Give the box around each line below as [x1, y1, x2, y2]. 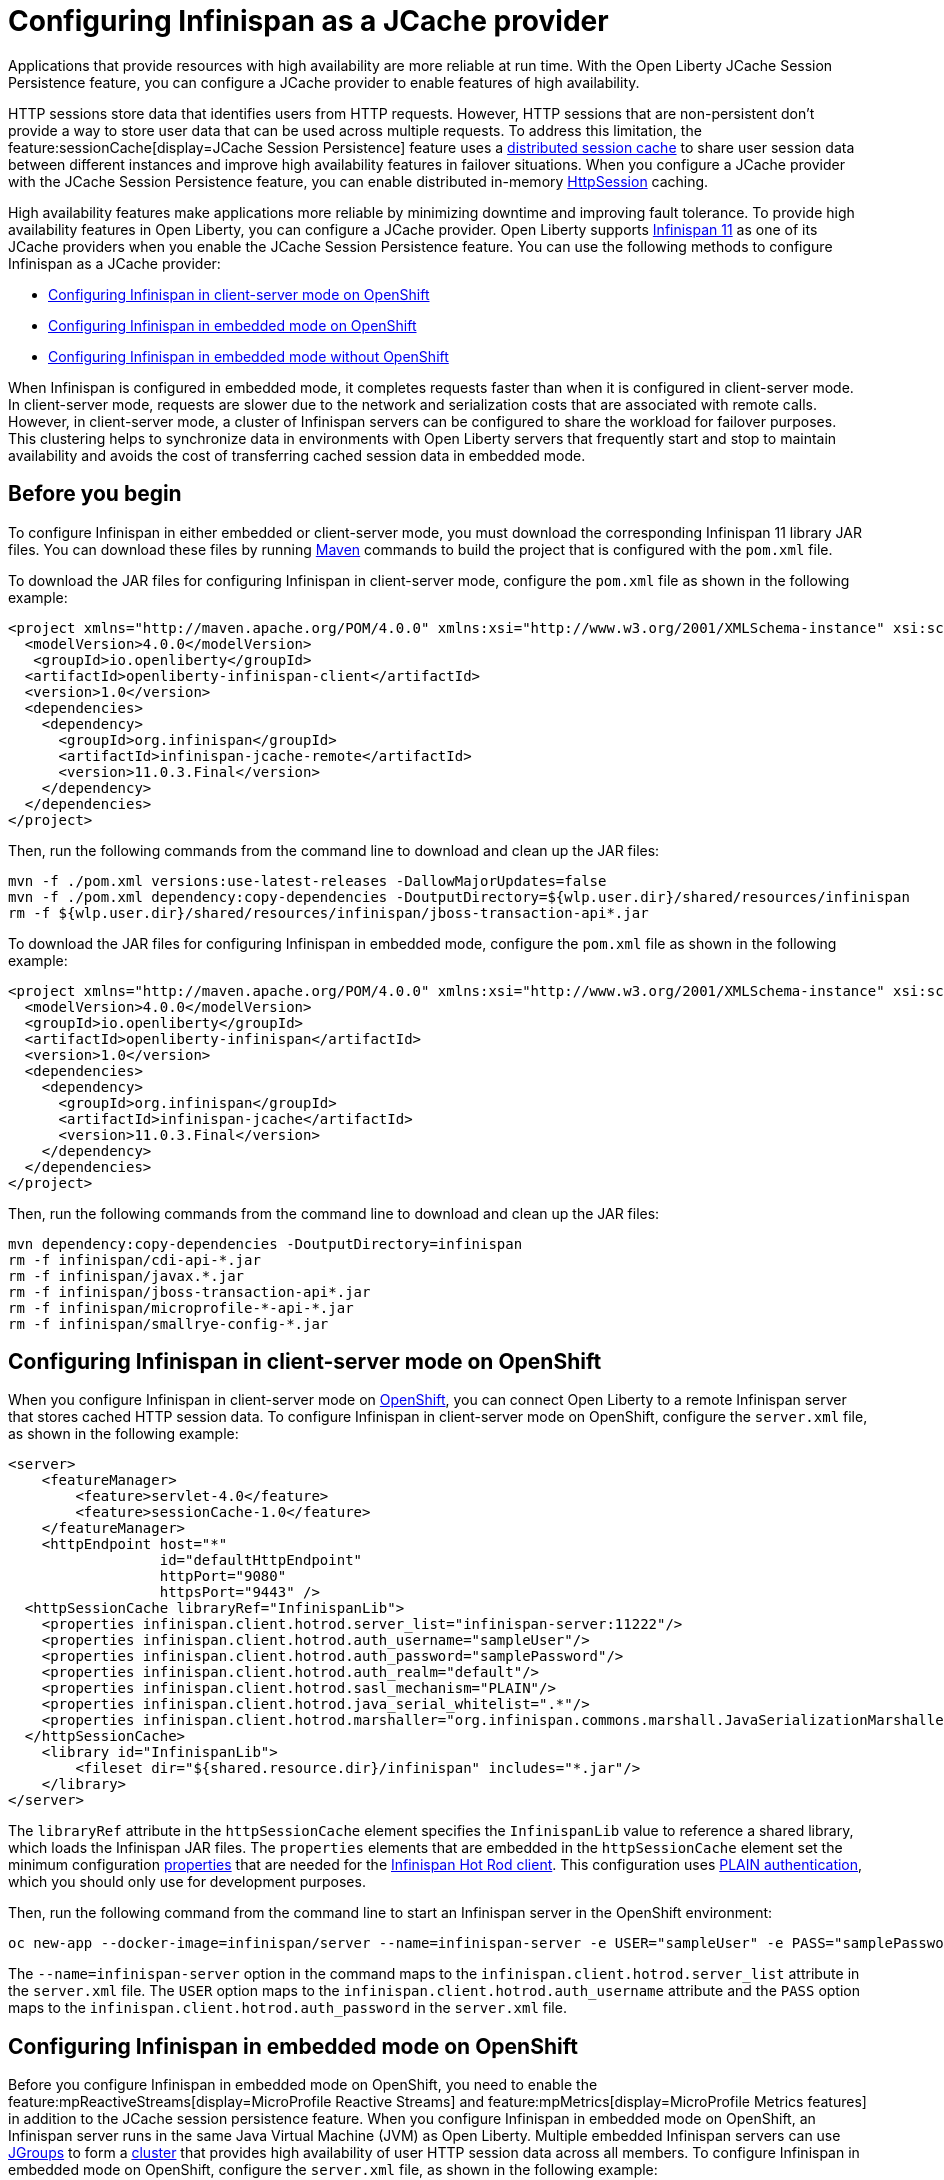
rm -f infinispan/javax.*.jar [8, 1267, 245, 1284]
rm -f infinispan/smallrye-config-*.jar [8, 1315, 329, 1332]
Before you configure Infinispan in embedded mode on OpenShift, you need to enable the [8, 2076, 598, 2094]
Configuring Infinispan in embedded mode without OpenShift [48, 347, 449, 365]
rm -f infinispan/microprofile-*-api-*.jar [8, 1299, 354, 1316]
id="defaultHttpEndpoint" [159, 1552, 363, 1569]
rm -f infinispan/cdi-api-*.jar [8, 1251, 261, 1268]
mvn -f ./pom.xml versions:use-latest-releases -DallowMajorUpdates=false [8, 872, 607, 889]
